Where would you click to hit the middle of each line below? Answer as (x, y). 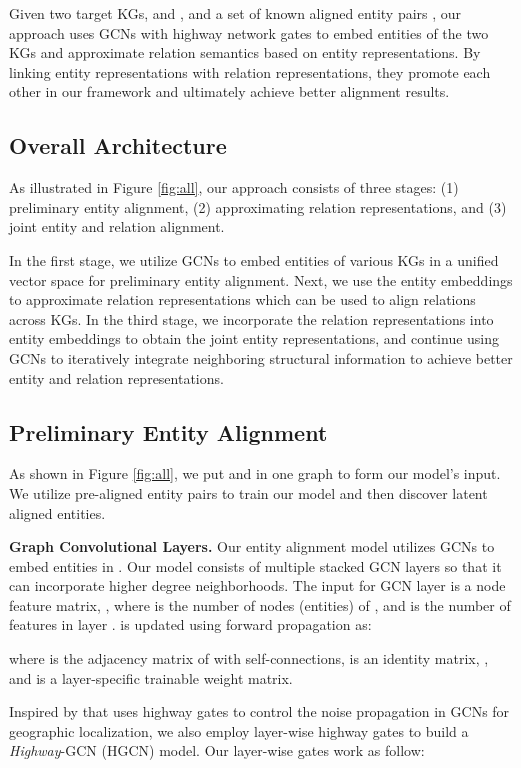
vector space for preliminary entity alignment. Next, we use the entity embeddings (261, 279)
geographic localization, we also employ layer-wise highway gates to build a (239, 730)
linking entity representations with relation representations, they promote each (250, 71)
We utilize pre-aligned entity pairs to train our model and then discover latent (248, 492)
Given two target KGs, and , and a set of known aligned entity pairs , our (235, 13)
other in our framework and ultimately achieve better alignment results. (229, 91)
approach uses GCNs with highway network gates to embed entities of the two (249, 32)
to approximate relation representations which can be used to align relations (242, 299)
